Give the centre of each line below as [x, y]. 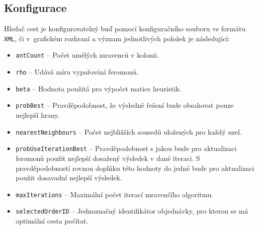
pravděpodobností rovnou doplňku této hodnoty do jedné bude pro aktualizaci [135, 168]
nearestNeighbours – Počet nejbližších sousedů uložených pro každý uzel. [129, 131]
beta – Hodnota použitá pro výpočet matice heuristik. [98, 88]
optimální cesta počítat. [52, 221]
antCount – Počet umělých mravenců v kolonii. [87, 55]
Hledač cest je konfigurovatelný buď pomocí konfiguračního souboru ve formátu [125, 29]
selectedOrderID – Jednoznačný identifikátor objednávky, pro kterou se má [132, 211]
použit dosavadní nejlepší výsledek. [69, 178]
